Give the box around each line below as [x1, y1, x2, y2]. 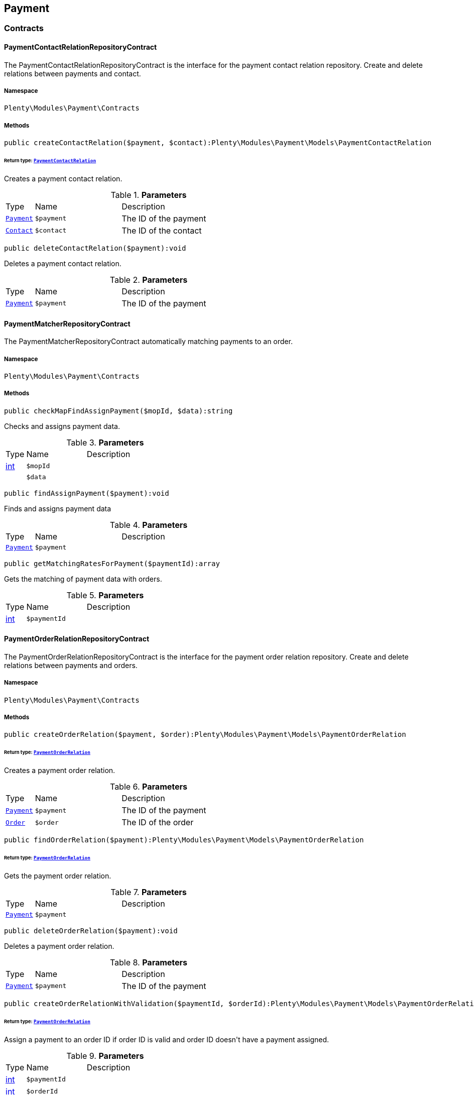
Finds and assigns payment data [4, 504, 111, 513]
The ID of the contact [122, 225, 202, 236]
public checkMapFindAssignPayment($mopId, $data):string [4, 406, 233, 415]
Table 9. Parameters [66, 1050, 144, 1061]
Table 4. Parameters [109, 519, 188, 530]
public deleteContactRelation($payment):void [4, 244, 186, 252]
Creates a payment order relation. [4, 766, 115, 775]
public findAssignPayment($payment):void [4, 489, 169, 497]
